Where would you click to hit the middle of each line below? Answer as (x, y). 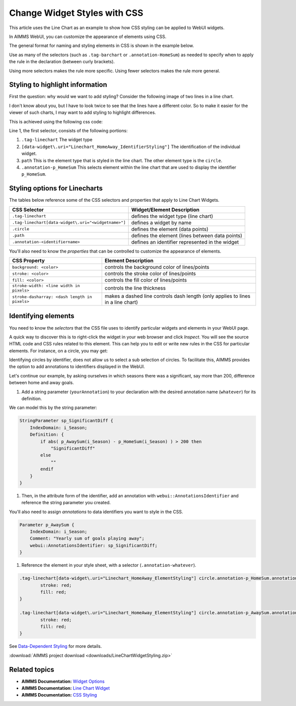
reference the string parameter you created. (66, 503)
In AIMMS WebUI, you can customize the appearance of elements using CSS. (88, 37)
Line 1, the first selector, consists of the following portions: (68, 130)
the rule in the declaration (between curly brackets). (62, 62)
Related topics (32, 669)
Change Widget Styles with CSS (76, 13)
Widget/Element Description (166, 210)
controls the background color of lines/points (157, 267)
